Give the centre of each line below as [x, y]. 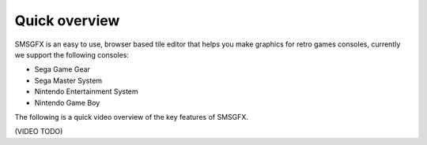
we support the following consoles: [72, 54]
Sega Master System [68, 80]
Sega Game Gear [62, 69]
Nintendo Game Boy [67, 102]
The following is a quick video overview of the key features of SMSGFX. [132, 117]
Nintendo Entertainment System [86, 91]
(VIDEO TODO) [39, 132]
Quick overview [67, 20]
